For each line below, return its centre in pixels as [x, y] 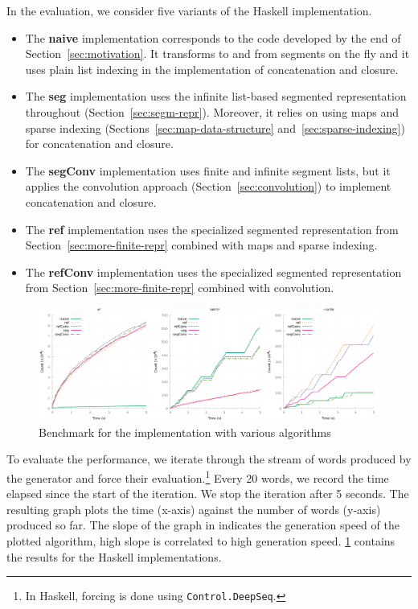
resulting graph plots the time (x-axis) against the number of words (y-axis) [194, 509]
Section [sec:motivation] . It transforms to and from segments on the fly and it [217, 53]
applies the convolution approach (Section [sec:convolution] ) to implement [208, 186]
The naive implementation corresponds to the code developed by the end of [213, 37]
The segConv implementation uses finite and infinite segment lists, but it [208, 170]
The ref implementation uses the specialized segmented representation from [212, 229]
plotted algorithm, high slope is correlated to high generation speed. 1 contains [201, 540]
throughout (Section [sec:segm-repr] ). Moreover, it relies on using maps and [212, 111]
